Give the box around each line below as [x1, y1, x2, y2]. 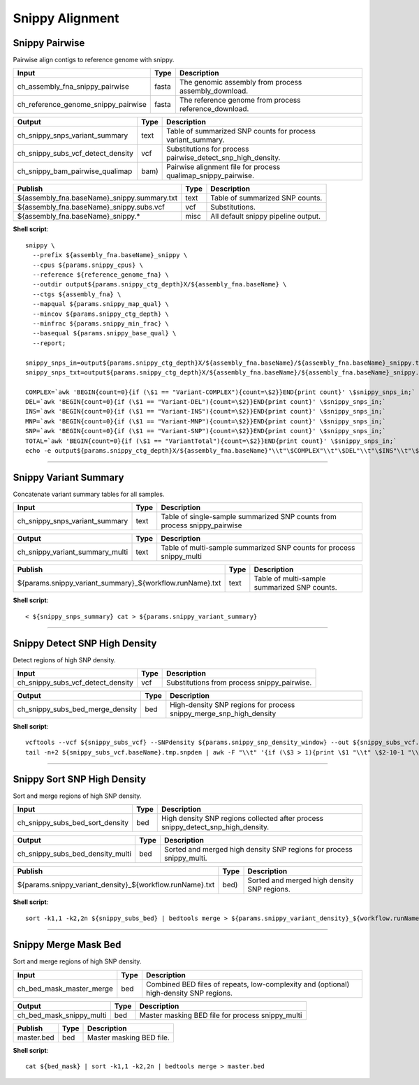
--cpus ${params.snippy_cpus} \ [32, 261, 143, 269]
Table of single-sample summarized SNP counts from [161, 512, 337, 522]
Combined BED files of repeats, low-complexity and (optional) [145, 979, 350, 989]
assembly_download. [179, 86, 249, 96]
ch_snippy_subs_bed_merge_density [17, 704, 138, 714]
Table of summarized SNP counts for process [166, 126, 316, 136]
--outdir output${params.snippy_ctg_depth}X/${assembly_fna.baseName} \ [32, 280, 287, 289]
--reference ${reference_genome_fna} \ [32, 271, 169, 279]
